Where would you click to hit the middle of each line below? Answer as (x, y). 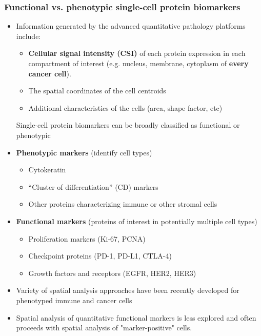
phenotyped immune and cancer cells (74, 300)
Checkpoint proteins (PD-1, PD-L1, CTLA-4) (100, 256)
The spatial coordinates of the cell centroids (97, 91)
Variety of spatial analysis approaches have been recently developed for (128, 290)
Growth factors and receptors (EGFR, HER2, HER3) (112, 273)
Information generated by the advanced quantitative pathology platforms (131, 26)
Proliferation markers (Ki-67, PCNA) (87, 238)
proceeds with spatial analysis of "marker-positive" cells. (104, 328)
